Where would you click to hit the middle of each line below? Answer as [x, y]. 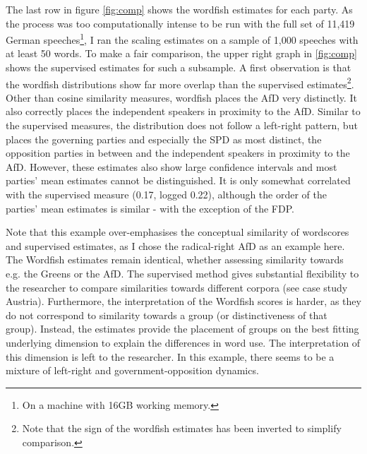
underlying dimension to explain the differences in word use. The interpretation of [183, 342]
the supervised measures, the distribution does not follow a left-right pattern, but [182, 125]
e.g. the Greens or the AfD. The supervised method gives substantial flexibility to [182, 273]
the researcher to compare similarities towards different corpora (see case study [177, 287]
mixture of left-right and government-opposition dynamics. [132, 370]
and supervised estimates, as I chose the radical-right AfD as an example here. [175, 245]
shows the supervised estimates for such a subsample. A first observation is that [179, 67]
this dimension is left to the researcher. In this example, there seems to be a [170, 356]
